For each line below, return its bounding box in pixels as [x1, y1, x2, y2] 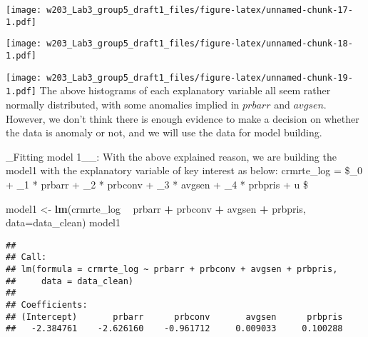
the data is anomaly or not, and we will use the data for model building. [6, 125, 322, 140]
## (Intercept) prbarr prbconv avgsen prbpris [6, 311, 343, 322]
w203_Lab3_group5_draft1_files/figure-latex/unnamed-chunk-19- [46, 72, 353, 83]
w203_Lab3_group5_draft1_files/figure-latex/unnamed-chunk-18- [46, 39, 353, 49]
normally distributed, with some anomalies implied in [6, 96, 240, 111]
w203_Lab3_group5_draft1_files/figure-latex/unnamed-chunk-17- [46, 5, 353, 15]
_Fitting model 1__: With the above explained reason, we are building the [6, 149, 337, 164]
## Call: [6, 252, 47, 263]
